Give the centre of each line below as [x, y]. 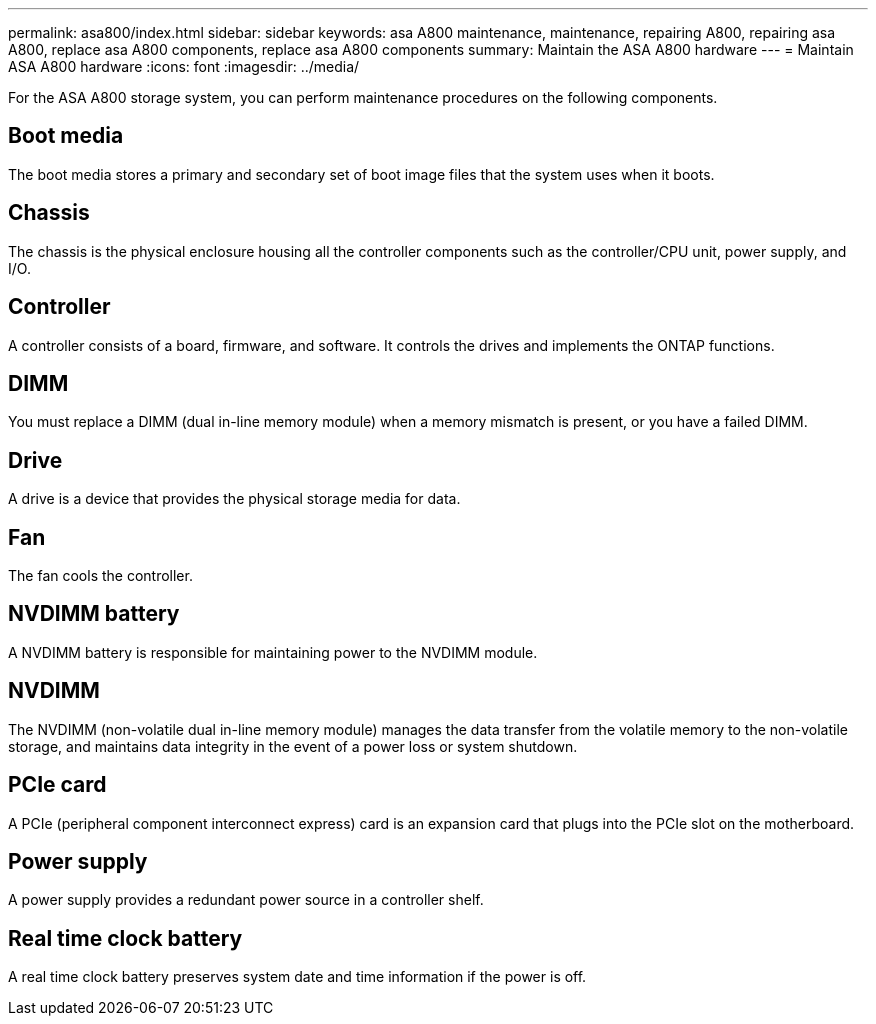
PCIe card [57, 785]
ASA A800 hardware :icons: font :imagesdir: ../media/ [184, 66]
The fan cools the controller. [100, 576]
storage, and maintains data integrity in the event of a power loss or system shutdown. [293, 746]
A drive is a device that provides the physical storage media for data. [234, 499]
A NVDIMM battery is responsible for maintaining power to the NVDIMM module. [273, 652]
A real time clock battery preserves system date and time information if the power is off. [297, 977]
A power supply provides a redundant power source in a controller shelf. [246, 900]
